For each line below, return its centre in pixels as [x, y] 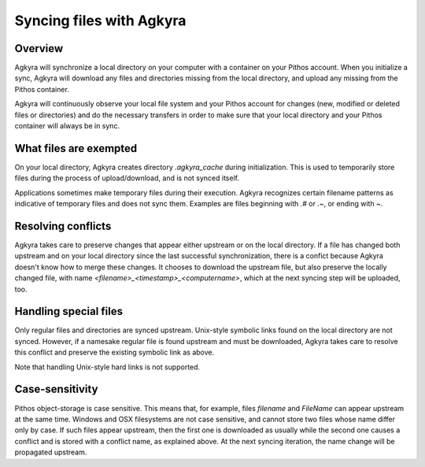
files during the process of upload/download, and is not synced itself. [127, 178]
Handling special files [69, 311]
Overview [39, 48]
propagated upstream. [51, 452]
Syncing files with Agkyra [100, 20]
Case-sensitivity [56, 389]
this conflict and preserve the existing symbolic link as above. [115, 352]
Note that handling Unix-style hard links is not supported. [107, 367]
